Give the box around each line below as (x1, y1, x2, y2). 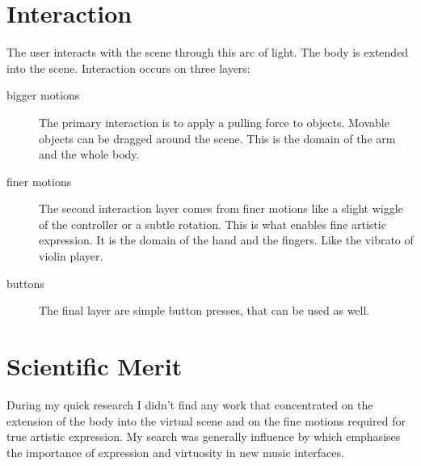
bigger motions (6, 87, 80, 104)
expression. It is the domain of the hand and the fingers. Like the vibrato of (39, 231, 414, 248)
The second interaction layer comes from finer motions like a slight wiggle (39, 200, 403, 217)
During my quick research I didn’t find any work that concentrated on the (6, 396, 373, 413)
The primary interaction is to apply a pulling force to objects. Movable (39, 113, 389, 130)
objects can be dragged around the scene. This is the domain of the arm (39, 129, 396, 146)
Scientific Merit (6, 349, 183, 383)
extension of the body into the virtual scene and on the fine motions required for (6, 412, 406, 429)
